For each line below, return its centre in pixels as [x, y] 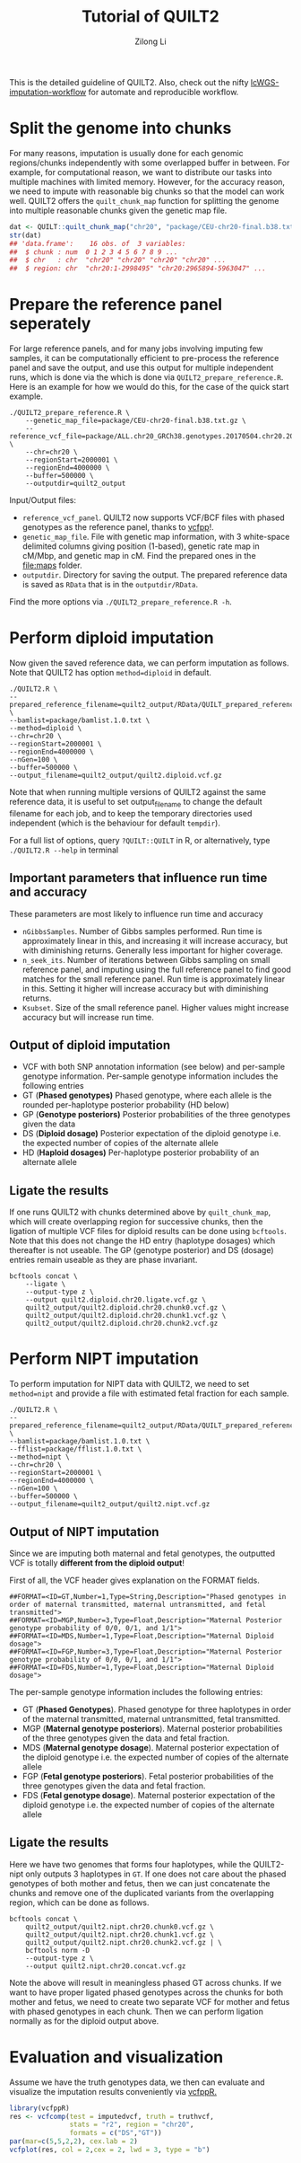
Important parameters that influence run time [138, 878]
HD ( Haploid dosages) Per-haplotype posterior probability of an [141, 1152]
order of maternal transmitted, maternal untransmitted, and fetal [138, 1604]
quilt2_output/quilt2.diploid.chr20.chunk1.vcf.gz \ [126, 1316]
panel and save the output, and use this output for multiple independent [142, 368]
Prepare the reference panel [116, 305]
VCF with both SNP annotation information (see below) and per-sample [153, 1067]
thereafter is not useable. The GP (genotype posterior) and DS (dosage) [142, 1250]
